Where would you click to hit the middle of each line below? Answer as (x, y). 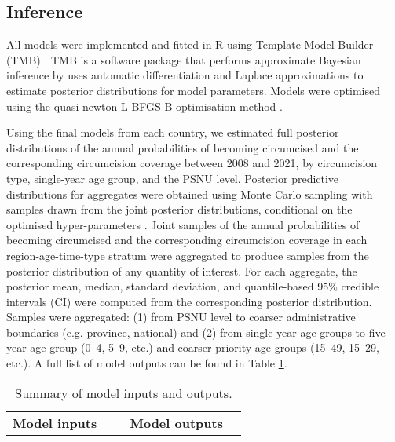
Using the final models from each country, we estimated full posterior (173, 132)
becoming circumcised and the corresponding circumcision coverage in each (187, 240)
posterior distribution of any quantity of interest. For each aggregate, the (182, 270)
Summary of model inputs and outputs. (124, 393)
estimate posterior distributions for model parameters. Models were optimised (194, 90)
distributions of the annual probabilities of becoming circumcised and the (183, 147)
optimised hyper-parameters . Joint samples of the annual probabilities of (183, 224)
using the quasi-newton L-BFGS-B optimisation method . (144, 106)
